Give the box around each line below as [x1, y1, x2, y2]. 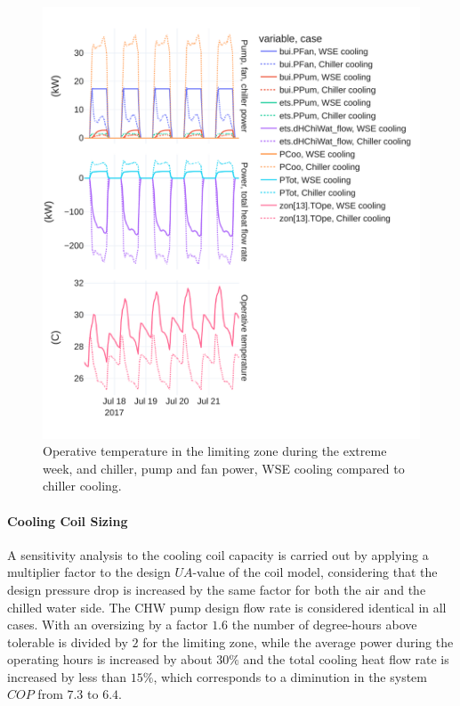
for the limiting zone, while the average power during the [142, 632, 454, 651]
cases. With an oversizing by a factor [7, 615, 208, 634]
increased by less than [7, 667, 127, 686]
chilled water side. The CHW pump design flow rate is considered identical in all [7, 597, 447, 616]
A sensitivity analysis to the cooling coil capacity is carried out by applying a [7, 545, 429, 564]
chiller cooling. [43, 476, 122, 495]
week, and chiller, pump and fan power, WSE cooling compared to [43, 458, 405, 477]
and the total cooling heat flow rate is [243, 650, 449, 669]
